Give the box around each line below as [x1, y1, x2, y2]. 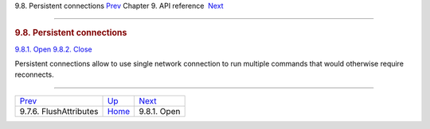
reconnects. [14, 70, 55, 79]
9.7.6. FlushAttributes [19, 105, 99, 116]
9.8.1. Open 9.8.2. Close [14, 44, 93, 54]
